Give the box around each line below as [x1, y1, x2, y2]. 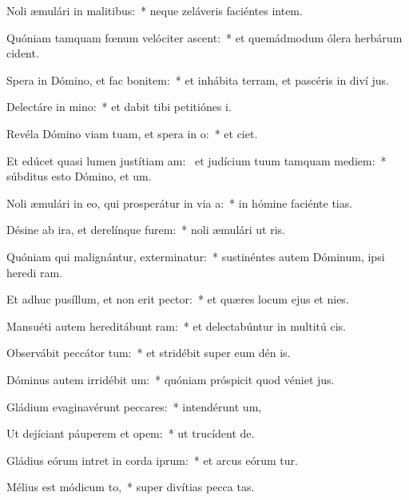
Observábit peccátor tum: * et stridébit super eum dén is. [6, 344, 291, 361]
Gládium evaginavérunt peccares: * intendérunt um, [6, 398, 262, 415]
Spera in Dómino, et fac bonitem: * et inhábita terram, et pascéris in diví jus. [6, 71, 389, 88]
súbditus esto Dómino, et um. [6, 168, 152, 185]
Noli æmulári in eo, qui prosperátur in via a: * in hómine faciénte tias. [6, 194, 353, 211]
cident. [6, 45, 39, 62]
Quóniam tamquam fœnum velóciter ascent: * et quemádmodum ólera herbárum [6, 29, 403, 46]
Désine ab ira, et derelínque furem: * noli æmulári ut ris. [6, 221, 286, 238]
